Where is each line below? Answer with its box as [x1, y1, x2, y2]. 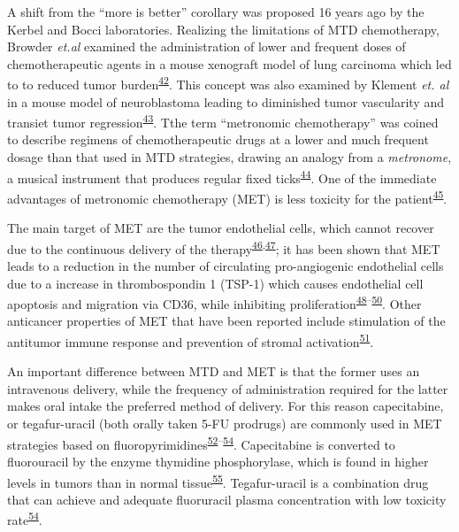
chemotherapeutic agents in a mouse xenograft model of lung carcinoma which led [7, 54, 452, 73]
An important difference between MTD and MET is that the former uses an [7, 362, 420, 381]
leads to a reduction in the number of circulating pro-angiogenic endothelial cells [7, 257, 444, 274]
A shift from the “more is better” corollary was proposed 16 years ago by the [7, 3, 425, 20]
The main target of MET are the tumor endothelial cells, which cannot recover [7, 219, 434, 237]
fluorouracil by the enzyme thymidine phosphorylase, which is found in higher [7, 451, 429, 470]
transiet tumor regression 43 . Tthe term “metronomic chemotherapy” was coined [7, 111, 439, 131]
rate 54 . [7, 508, 42, 528]
